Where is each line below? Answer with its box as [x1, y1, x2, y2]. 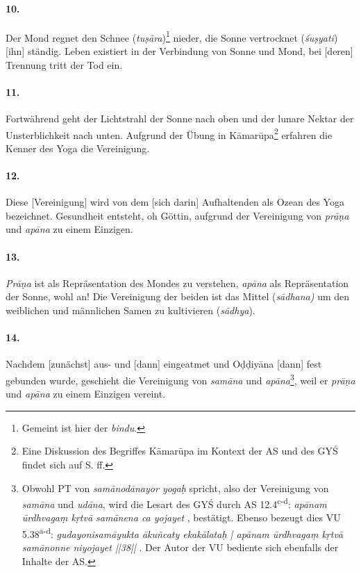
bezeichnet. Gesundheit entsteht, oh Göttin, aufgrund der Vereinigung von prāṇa [6, 208, 349, 222]
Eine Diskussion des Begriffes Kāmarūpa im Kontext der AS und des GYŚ [22, 443, 338, 458]
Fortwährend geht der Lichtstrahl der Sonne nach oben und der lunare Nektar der [6, 111, 354, 126]
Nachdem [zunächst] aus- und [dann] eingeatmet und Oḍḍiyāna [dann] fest [6, 357, 322, 371]
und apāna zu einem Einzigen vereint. [6, 386, 166, 401]
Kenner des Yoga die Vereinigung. [6, 140, 150, 155]
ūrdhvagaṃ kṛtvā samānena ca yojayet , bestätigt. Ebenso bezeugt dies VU [22, 510, 341, 525]
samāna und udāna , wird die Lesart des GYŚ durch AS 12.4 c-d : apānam [22, 495, 327, 511]
